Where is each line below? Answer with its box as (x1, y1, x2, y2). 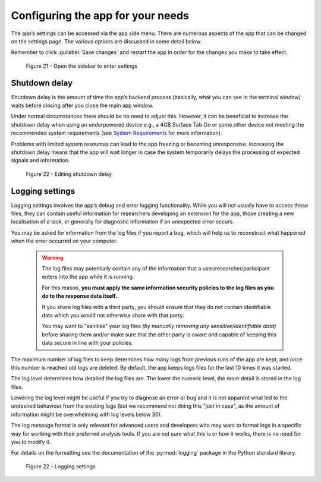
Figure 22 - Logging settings (26, 462, 96, 470)
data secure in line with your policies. (42, 339, 133, 346)
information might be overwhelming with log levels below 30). (11, 411, 162, 418)
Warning (42, 254, 64, 261)
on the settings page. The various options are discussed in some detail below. (11, 37, 202, 45)
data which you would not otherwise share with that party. (42, 311, 184, 319)
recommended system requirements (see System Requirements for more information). (11, 130, 222, 137)
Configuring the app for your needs (11, 9, 190, 22)
